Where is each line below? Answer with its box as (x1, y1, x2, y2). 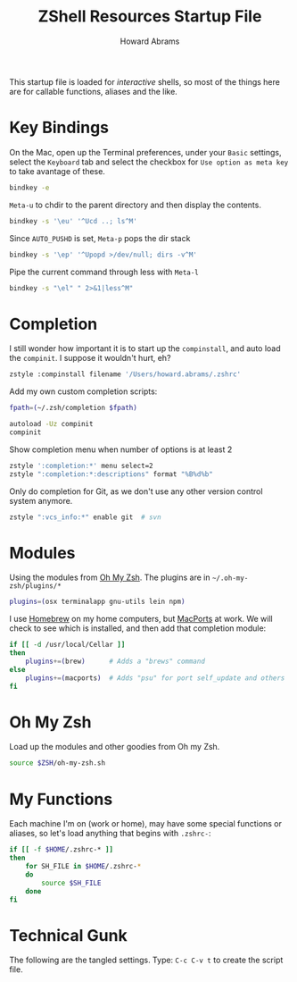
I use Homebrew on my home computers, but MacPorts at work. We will (9, 614, 274, 625)
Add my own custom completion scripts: (9, 386, 158, 397)
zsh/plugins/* (9, 582, 62, 591)
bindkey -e (9, 183, 50, 192)
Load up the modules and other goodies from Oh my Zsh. (9, 742, 220, 752)
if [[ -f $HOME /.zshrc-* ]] (9, 845, 114, 854)
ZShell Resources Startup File (37, 6, 262, 27)
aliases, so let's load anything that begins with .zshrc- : (9, 828, 211, 839)
